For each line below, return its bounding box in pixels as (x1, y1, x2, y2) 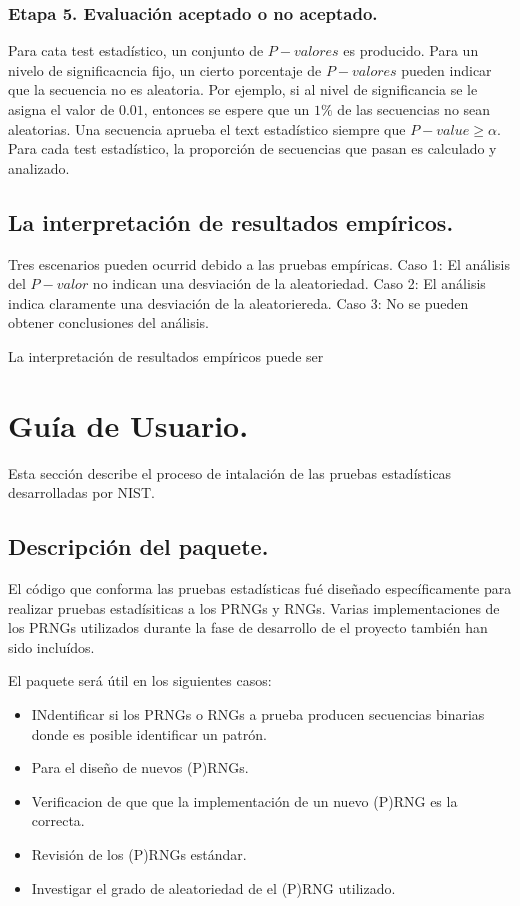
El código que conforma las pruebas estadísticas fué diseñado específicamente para (8, 578, 512, 599)
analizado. (8, 157, 70, 178)
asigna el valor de (8, 99, 115, 119)
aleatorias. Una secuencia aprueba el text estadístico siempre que (8, 118, 406, 139)
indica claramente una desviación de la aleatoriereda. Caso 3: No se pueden (8, 292, 469, 313)
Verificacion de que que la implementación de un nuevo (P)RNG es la (31, 790, 458, 811)
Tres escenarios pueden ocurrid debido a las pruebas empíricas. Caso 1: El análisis (8, 253, 510, 274)
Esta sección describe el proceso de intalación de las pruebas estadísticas (8, 462, 452, 483)
